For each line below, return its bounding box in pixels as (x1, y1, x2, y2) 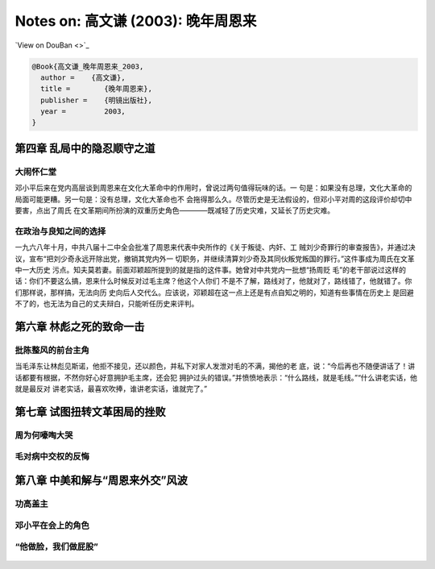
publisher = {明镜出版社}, (40, 95, 153, 105)
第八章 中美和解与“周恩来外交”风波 (14, 474, 188, 487)
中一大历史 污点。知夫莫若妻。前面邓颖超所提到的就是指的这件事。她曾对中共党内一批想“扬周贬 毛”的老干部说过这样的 (14, 264, 407, 274)
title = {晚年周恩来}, (40, 85, 153, 93)
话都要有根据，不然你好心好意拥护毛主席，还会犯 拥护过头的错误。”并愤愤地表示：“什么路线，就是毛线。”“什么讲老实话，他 (14, 372, 418, 382)
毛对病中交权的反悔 (14, 451, 90, 463)
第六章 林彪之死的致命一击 (14, 319, 145, 334)
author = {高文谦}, (40, 73, 126, 82)
